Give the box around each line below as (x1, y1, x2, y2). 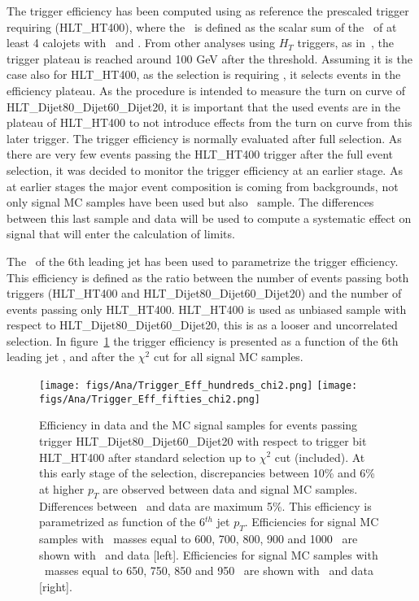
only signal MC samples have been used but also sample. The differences (7, 194, 374, 211)
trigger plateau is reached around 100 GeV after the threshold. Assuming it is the (7, 50, 412, 67)
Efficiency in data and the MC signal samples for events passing (39, 416, 358, 433)
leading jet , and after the (7, 348, 135, 365)
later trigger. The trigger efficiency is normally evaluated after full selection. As (7, 129, 402, 146)
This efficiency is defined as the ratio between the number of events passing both (7, 268, 409, 285)
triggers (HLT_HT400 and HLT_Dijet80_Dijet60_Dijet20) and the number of (7, 285, 402, 302)
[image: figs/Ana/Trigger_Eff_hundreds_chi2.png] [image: (39, 380, 358, 392)
